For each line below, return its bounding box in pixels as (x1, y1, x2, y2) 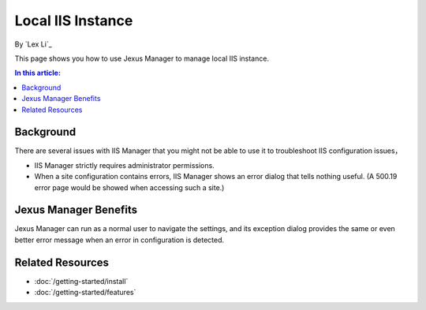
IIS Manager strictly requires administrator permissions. (34, 160, 215, 170)
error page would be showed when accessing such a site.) (34, 182, 225, 192)
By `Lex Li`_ (14, 39, 53, 49)
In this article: (14, 68, 61, 78)
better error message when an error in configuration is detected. (14, 235, 225, 245)
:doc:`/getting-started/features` (34, 288, 136, 297)
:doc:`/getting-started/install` (34, 276, 129, 286)
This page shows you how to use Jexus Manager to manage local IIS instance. (14, 54, 270, 63)
